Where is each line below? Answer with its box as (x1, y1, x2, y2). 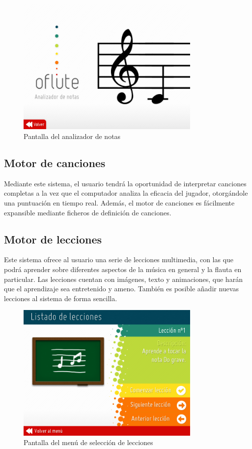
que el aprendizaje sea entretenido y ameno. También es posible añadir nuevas (4, 283, 239, 294)
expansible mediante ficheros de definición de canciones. (4, 207, 171, 217)
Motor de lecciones (4, 231, 102, 246)
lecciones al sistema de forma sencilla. (4, 293, 117, 303)
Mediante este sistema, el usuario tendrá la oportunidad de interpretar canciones (4, 178, 247, 188)
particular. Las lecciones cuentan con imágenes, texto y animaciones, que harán (4, 274, 243, 284)
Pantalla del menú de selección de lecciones (24, 437, 153, 448)
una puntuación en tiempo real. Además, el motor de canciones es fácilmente (4, 197, 235, 207)
